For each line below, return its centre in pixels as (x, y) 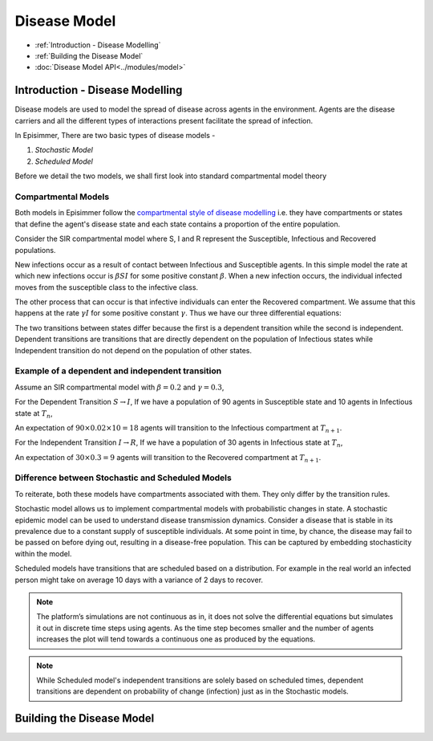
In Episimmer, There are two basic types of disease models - (115, 136)
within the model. (43, 553)
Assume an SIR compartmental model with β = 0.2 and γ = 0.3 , (119, 387)
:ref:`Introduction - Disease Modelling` (98, 45)
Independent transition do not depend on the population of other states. (134, 350)
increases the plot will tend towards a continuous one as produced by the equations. (176, 639)
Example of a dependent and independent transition (118, 371)
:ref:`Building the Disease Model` (89, 55)
